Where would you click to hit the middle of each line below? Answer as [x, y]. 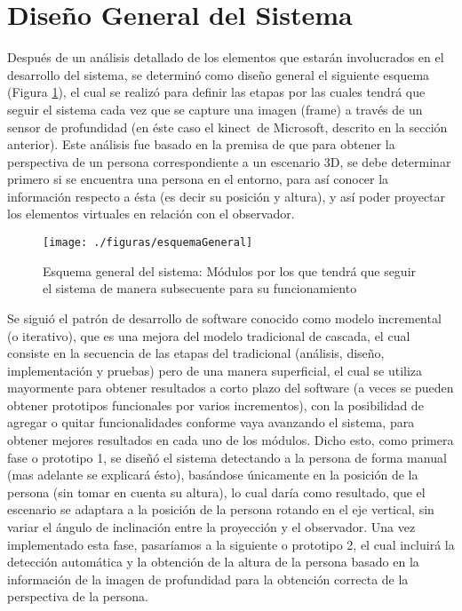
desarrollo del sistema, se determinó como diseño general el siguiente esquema [219, 74]
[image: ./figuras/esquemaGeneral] [148, 243]
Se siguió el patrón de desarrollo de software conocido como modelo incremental [224, 317]
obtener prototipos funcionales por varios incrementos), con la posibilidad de [215, 405]
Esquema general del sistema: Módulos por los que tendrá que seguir [230, 270]
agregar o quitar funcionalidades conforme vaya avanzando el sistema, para [211, 422]
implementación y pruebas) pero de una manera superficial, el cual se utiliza [215, 370]
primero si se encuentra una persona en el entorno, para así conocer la [198, 179]
